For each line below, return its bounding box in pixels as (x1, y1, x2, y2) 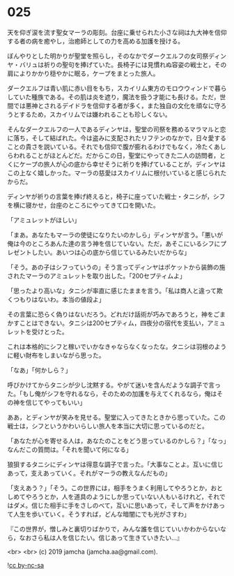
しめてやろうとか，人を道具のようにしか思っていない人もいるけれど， (7, 492, 208, 501)
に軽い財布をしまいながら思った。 (7, 350, 105, 360)
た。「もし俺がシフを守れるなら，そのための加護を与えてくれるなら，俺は (7, 389, 217, 398)
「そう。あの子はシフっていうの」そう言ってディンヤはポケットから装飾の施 (7, 263, 226, 271)
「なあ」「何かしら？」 (7, 366, 72, 374)
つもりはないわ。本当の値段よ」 (13, 295, 105, 304)
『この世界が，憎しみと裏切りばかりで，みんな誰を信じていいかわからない (7, 524, 221, 533)
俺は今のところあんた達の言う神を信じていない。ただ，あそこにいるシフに (7, 239, 221, 248)
